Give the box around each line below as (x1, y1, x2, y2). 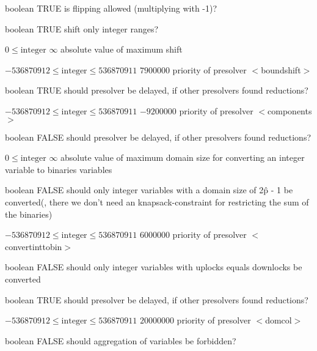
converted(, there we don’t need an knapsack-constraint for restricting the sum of (5, 195, 309, 208)
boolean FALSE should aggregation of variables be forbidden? (5, 334, 236, 347)
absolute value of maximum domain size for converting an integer (60, 151, 305, 164)
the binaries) (5, 207, 53, 220)
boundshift (261, 63, 301, 76)
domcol (265, 314, 292, 327)
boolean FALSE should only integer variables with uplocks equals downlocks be (5, 260, 302, 273)
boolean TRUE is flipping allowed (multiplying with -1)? (5, 2, 217, 14)
